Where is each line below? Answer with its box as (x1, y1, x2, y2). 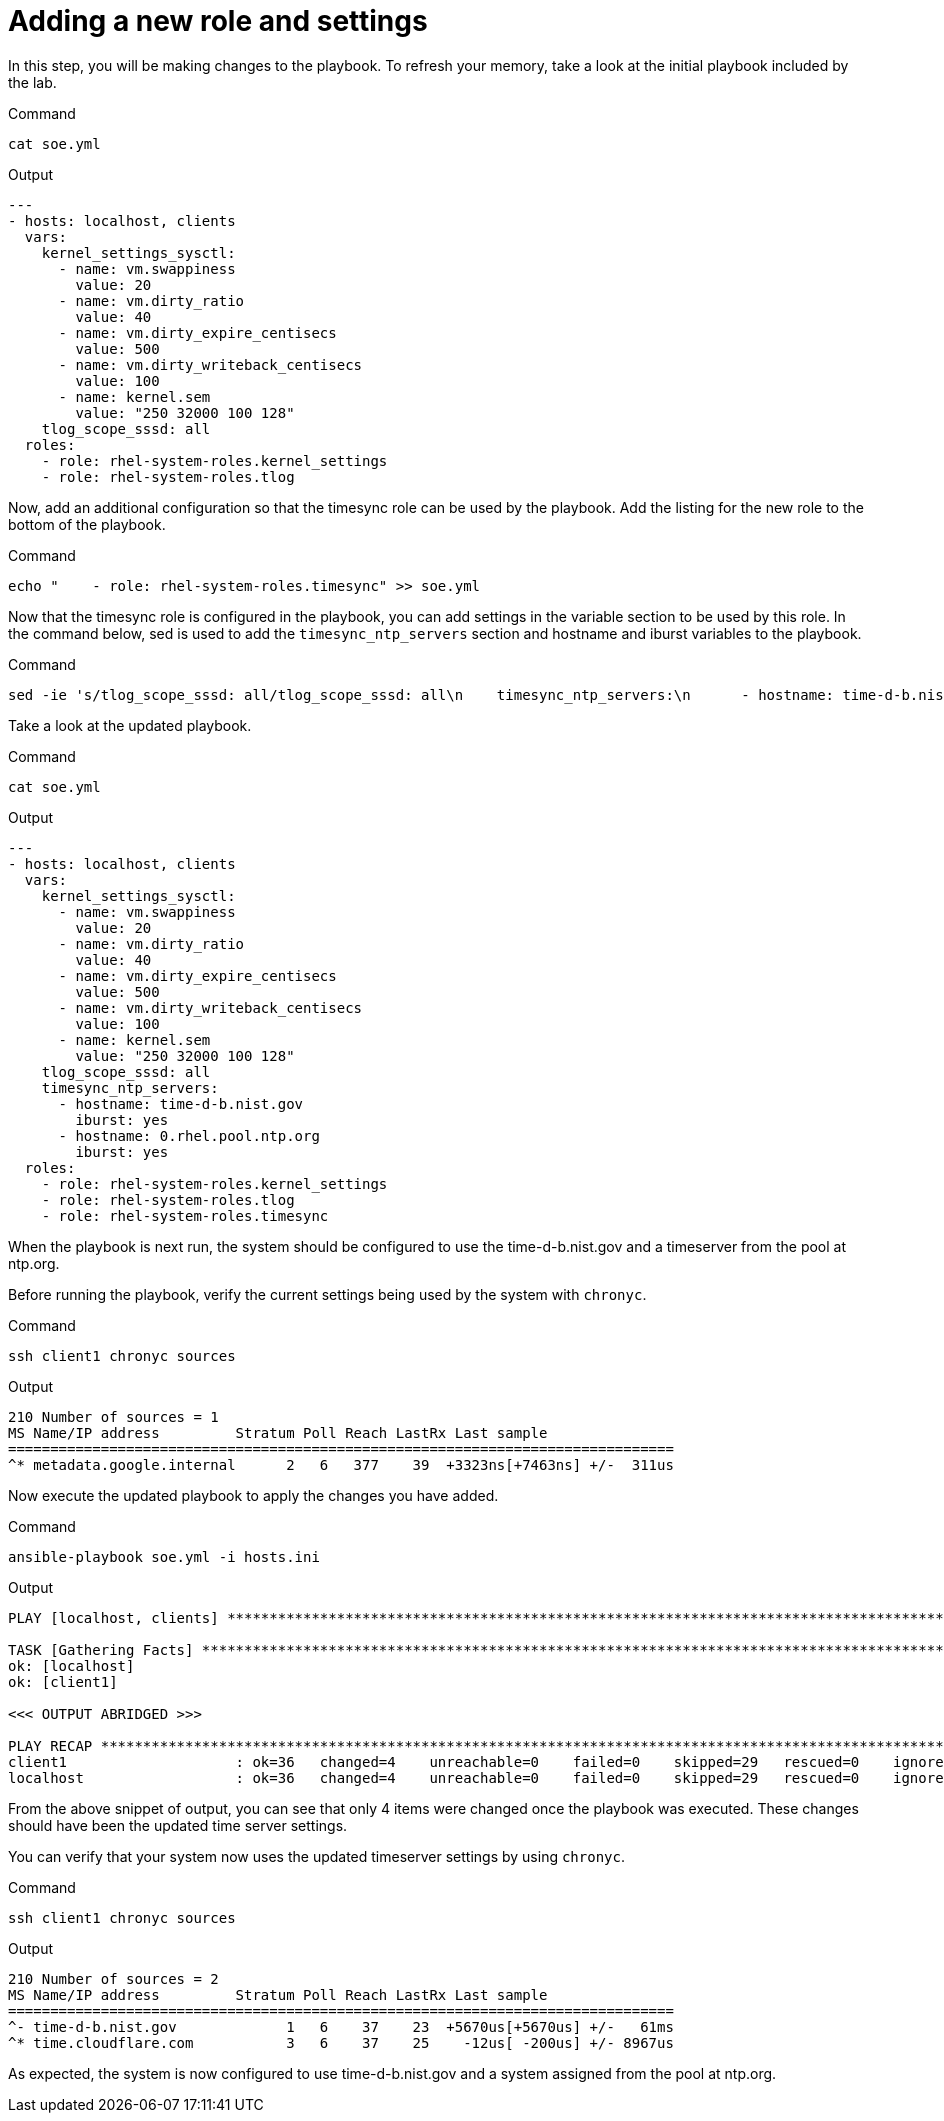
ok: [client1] (8, 1673, 118, 1690)
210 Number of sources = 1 (8, 1408, 219, 1425)
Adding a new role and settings (8, 4, 428, 38)
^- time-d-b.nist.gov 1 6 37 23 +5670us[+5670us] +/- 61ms (8, 2018, 674, 2035)
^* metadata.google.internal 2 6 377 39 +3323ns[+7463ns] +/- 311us (8, 1456, 674, 1473)
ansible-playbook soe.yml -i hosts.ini (8, 1548, 320, 1565)
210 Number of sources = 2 (8, 1970, 219, 1987)
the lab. (8, 73, 57, 91)
